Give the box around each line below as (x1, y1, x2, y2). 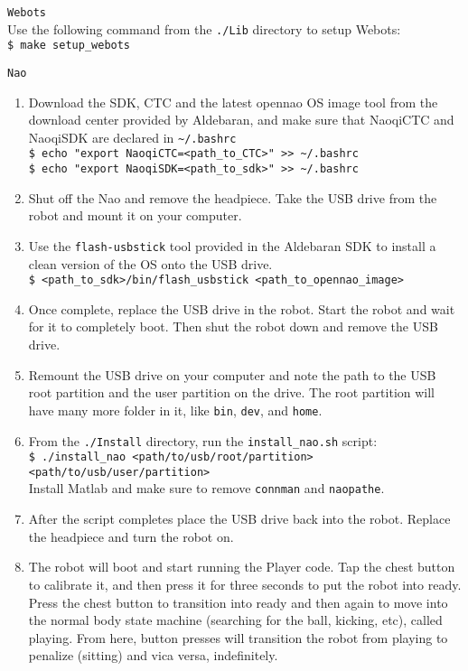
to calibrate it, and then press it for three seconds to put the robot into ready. (28, 574, 462, 593)
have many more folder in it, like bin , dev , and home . (28, 400, 323, 419)
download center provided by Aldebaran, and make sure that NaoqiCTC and (28, 110, 454, 129)
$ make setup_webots (7, 39, 131, 52)
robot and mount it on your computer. (28, 206, 242, 225)
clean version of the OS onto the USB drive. (28, 254, 273, 273)
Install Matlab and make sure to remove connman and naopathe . (28, 479, 385, 498)
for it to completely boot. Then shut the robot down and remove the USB (28, 317, 438, 336)
